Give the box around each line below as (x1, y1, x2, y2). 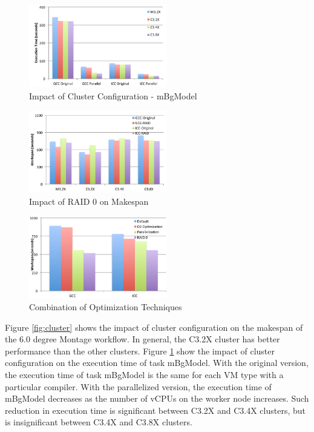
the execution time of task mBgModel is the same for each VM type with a (5, 368, 284, 381)
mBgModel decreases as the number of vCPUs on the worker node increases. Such (5, 392, 309, 405)
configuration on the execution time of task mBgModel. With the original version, (5, 356, 309, 369)
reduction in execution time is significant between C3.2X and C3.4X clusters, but (5, 404, 306, 416)
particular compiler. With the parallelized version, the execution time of (5, 380, 272, 393)
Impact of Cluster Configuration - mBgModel (29, 89, 197, 102)
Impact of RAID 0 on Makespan (29, 194, 149, 207)
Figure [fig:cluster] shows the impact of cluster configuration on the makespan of (5, 321, 303, 333)
